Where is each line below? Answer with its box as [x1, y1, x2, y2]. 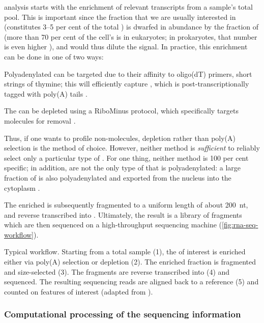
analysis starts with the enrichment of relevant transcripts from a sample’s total [4, 2, 253, 12]
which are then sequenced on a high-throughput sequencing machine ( [4, 219, 222, 230]
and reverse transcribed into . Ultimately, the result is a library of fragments [4, 209, 242, 220]
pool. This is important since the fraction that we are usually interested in [4, 11, 236, 22]
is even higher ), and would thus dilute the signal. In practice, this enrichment [4, 41, 248, 52]
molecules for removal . [4, 115, 76, 126]
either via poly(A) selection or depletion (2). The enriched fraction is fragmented [4, 256, 256, 267]
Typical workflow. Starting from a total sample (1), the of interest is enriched [4, 246, 246, 257]
